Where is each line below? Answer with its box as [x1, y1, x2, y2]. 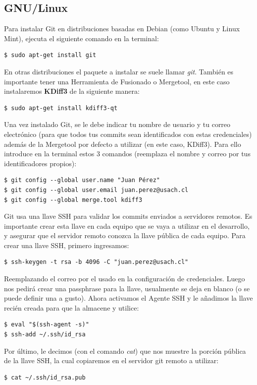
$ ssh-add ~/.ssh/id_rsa [4, 331, 86, 338]
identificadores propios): [4, 158, 77, 168]
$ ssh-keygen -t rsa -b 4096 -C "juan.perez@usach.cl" [4, 258, 189, 266]
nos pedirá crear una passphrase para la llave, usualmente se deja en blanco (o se [4, 283, 250, 293]
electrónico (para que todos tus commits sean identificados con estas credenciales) [4, 128, 252, 139]
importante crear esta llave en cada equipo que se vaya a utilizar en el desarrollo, [4, 220, 250, 231]
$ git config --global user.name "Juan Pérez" [4, 177, 160, 184]
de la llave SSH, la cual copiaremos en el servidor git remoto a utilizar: [4, 355, 219, 366]
